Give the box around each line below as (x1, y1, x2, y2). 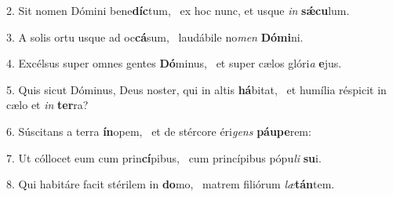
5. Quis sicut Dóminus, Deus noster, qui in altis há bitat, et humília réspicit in (6, 81, 387, 97)
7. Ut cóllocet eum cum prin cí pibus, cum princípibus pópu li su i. (6, 149, 322, 166)
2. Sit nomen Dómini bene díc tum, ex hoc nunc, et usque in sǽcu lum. (6, 2, 350, 18)
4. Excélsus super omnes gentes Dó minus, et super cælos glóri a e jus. (6, 55, 342, 71)
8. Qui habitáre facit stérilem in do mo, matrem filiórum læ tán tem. (6, 176, 335, 192)
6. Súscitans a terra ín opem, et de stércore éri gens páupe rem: (6, 122, 311, 139)
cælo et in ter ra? (6, 97, 89, 113)
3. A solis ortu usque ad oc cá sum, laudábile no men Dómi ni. (6, 28, 304, 45)
